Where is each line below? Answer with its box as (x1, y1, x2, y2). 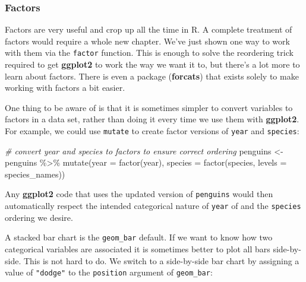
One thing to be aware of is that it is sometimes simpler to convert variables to (5, 101, 293, 113)
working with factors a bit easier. (5, 81, 125, 94)
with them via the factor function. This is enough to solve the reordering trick (5, 46, 294, 59)
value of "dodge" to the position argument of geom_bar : (5, 266, 213, 278)
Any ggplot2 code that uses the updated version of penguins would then (5, 188, 273, 200)
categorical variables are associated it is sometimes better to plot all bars (5, 243, 270, 255)
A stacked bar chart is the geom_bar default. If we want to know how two (5, 231, 273, 243)
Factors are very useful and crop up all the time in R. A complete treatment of (5, 23, 292, 36)
